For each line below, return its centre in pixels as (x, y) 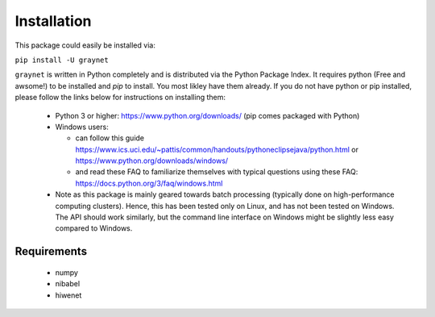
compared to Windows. (94, 228)
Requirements (51, 251)
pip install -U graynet (62, 60)
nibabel (68, 284)
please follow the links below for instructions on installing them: (120, 98)
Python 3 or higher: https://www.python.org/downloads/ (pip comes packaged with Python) (207, 115)
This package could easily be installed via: (85, 45)
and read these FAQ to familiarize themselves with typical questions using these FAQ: (217, 172)
